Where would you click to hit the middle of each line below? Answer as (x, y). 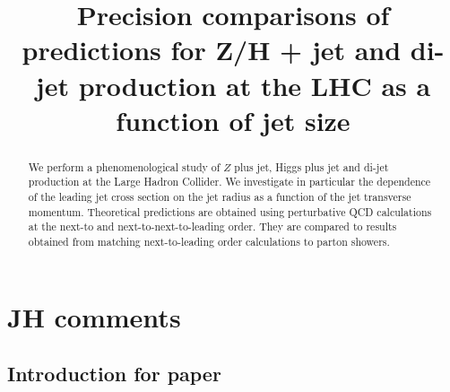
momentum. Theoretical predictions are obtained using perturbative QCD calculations (230, 211)
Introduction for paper (114, 374)
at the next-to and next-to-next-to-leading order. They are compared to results (212, 226)
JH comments (94, 316)
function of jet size (233, 120)
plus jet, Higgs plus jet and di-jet (312, 166)
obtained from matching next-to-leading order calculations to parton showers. (209, 242)
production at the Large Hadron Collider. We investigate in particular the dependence (229, 182)
